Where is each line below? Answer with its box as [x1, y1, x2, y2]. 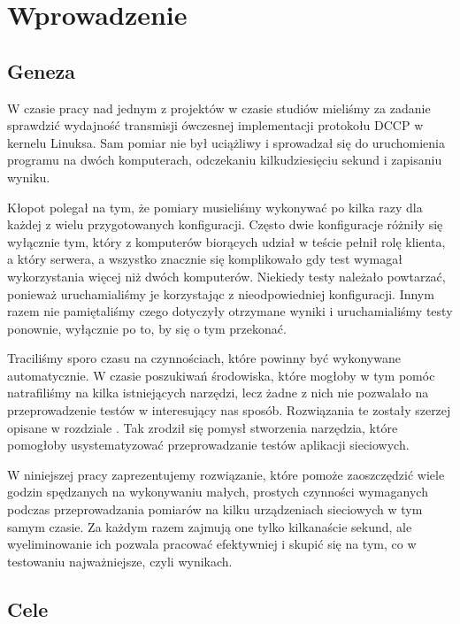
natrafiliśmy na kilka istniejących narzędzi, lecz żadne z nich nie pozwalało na [7, 383, 429, 402]
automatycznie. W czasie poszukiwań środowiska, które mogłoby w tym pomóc [7, 366, 435, 384]
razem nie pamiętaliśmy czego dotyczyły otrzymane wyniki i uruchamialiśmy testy [7, 302, 453, 320]
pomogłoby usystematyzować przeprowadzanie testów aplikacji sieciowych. [7, 435, 410, 454]
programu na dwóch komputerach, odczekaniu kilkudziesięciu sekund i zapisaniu [7, 150, 442, 169]
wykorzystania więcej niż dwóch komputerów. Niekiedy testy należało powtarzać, [7, 266, 446, 285]
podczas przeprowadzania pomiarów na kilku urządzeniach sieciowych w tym [7, 500, 423, 519]
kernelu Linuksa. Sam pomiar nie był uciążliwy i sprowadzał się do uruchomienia [7, 133, 445, 151]
